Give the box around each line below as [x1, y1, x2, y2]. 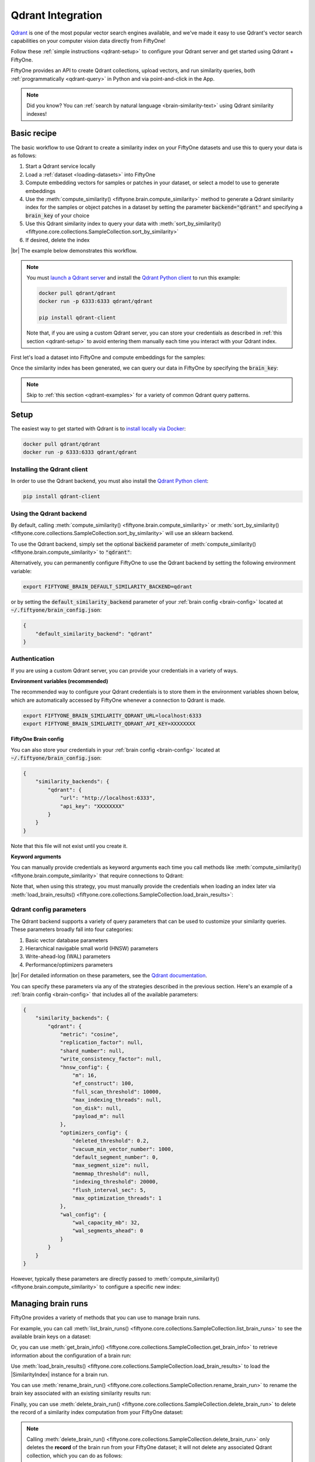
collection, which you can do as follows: [26, 1452, 123, 1459]
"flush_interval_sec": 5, [72, 1187, 146, 1193]
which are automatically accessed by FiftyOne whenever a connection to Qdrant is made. [10, 696, 226, 704]
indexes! [26, 110, 47, 117]
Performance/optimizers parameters [25, 961, 113, 968]
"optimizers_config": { [60, 1129, 128, 1136]
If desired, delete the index [25, 236, 90, 243]
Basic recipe [10, 129, 57, 139]
